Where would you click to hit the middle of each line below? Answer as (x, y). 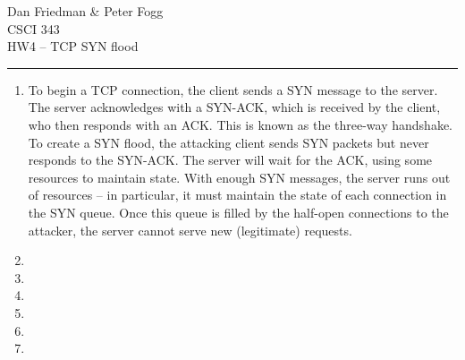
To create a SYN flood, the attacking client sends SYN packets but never (228, 142)
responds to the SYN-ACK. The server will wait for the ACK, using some (230, 160)
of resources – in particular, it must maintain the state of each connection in (237, 195)
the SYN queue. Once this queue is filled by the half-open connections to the (238, 212)
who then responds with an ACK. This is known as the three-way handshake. (240, 124)
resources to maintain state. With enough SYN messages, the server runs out (239, 177)
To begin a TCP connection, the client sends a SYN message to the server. (233, 89)
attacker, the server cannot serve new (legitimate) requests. (190, 230)
